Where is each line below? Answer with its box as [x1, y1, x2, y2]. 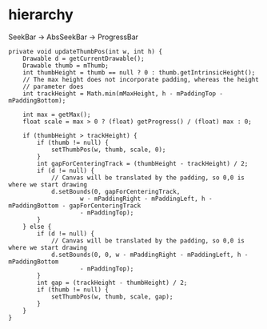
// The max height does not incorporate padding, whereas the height [22, 75, 260, 83]
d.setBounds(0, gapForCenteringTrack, [50, 187, 181, 195]
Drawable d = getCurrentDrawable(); [22, 54, 145, 62]
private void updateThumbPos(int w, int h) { [8, 47, 162, 55]
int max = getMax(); [22, 110, 91, 118]
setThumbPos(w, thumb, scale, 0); [50, 146, 166, 154]
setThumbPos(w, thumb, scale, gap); [50, 292, 173, 301]
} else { [22, 223, 52, 231]
